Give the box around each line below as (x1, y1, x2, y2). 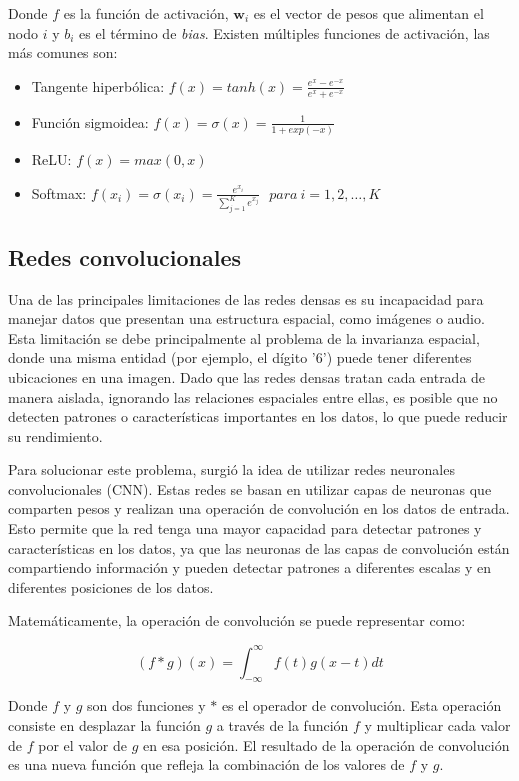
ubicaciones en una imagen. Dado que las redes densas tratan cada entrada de (8, 366, 486, 387)
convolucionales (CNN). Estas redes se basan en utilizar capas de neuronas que (8, 478, 492, 499)
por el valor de (38, 734, 127, 755)
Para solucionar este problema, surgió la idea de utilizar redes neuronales (8, 459, 455, 480)
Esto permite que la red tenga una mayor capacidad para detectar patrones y (8, 518, 482, 539)
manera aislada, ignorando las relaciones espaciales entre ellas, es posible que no (8, 386, 498, 407)
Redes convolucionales (8, 241, 242, 272)
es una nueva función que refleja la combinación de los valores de (8, 754, 405, 775)
